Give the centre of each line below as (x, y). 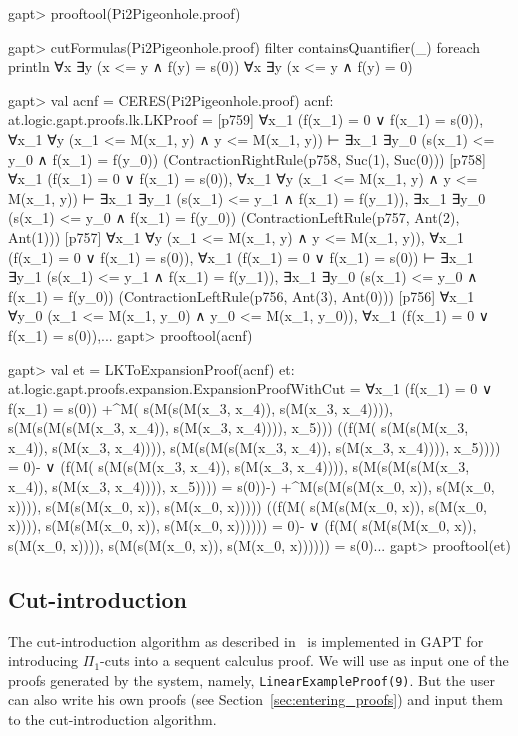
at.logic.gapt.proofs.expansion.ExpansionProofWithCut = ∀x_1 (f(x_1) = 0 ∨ (250, 388)
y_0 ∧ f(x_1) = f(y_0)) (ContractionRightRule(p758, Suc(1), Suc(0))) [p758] (247, 158)
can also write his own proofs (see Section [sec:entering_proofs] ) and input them (255, 699)
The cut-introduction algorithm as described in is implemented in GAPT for (246, 640)
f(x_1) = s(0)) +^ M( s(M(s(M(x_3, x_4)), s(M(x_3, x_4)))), (200, 407)
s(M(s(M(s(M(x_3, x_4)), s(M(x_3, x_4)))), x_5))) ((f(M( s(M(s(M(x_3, (238, 427)
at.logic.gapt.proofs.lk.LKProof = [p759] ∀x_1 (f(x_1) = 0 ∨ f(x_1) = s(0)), (246, 119)
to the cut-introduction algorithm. (112, 719)
